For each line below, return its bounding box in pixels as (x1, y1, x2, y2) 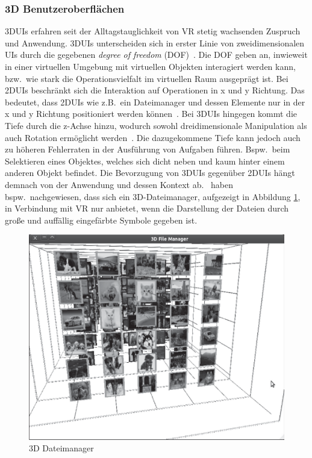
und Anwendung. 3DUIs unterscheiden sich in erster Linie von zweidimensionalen (5, 36, 305, 49)
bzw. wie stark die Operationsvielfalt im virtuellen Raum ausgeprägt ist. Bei (5, 72, 289, 84)
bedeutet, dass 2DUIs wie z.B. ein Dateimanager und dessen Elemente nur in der (5, 95, 305, 108)
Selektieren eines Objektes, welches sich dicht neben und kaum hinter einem (5, 154, 285, 167)
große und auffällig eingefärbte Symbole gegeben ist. (5, 213, 198, 226)
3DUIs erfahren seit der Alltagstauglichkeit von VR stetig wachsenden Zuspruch (5, 25, 301, 37)
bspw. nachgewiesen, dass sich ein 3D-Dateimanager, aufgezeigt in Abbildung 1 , (5, 190, 301, 202)
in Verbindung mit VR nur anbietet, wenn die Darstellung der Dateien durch (5, 202, 289, 215)
